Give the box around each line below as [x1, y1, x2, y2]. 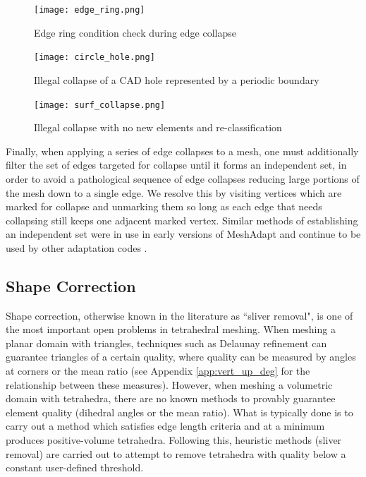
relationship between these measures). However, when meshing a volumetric [6, 377, 333, 392]
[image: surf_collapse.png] [34, 99, 166, 110]
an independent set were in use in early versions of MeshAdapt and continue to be [6, 227, 361, 241]
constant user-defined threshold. [6, 460, 144, 475]
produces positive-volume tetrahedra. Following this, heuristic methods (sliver [6, 433, 342, 447]
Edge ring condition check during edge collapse [34, 25, 236, 40]
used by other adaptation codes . [6, 240, 147, 255]
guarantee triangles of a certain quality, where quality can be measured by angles [6, 349, 356, 364]
